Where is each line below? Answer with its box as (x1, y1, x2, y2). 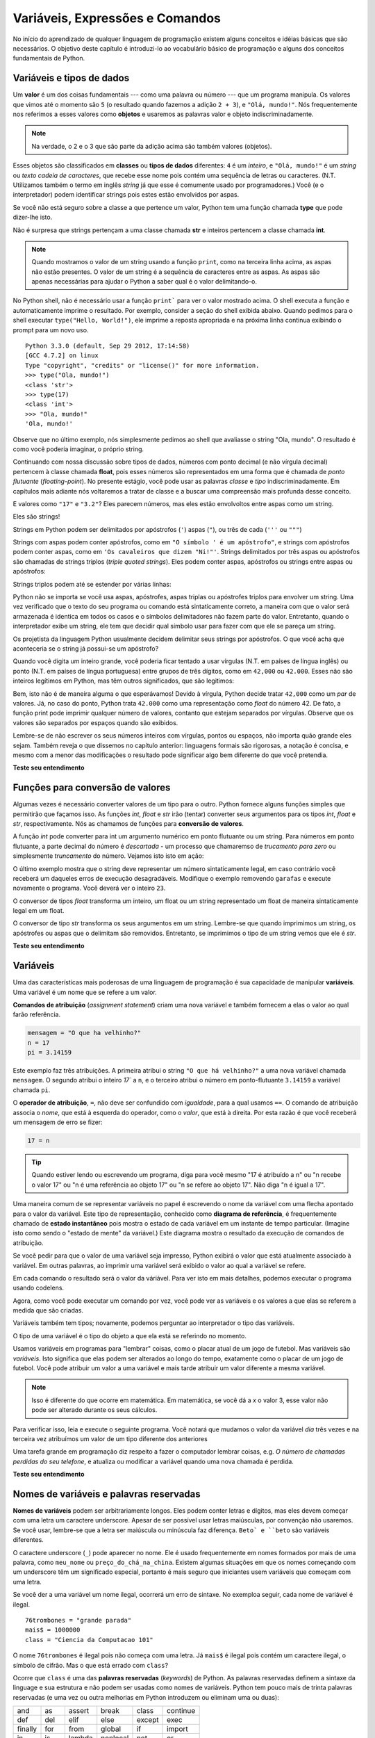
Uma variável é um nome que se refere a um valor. (12, 988, 158, 996)
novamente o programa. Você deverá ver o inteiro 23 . (12, 884, 166, 893)
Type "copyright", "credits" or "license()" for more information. (25, 362, 260, 369)
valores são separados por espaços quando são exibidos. (12, 718, 178, 726)
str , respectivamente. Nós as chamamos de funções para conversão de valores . (12, 819, 244, 827)
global (101, 1724, 122, 1734)
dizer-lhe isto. (12, 213, 53, 222)
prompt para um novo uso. (12, 325, 89, 334)
